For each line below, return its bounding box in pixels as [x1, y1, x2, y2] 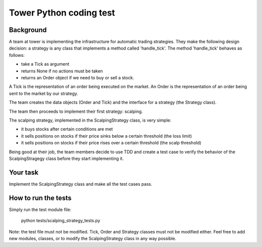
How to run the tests [9, 194, 72, 202]
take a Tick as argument [21, 61, 70, 67]
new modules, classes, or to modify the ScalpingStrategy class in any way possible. [9, 235, 177, 241]
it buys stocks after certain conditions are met [21, 126, 113, 132]
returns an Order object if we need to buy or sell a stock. [21, 75, 134, 81]
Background [9, 26, 47, 34]
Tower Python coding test [9, 7, 115, 18]
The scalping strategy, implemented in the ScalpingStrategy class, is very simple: [9, 117, 172, 123]
